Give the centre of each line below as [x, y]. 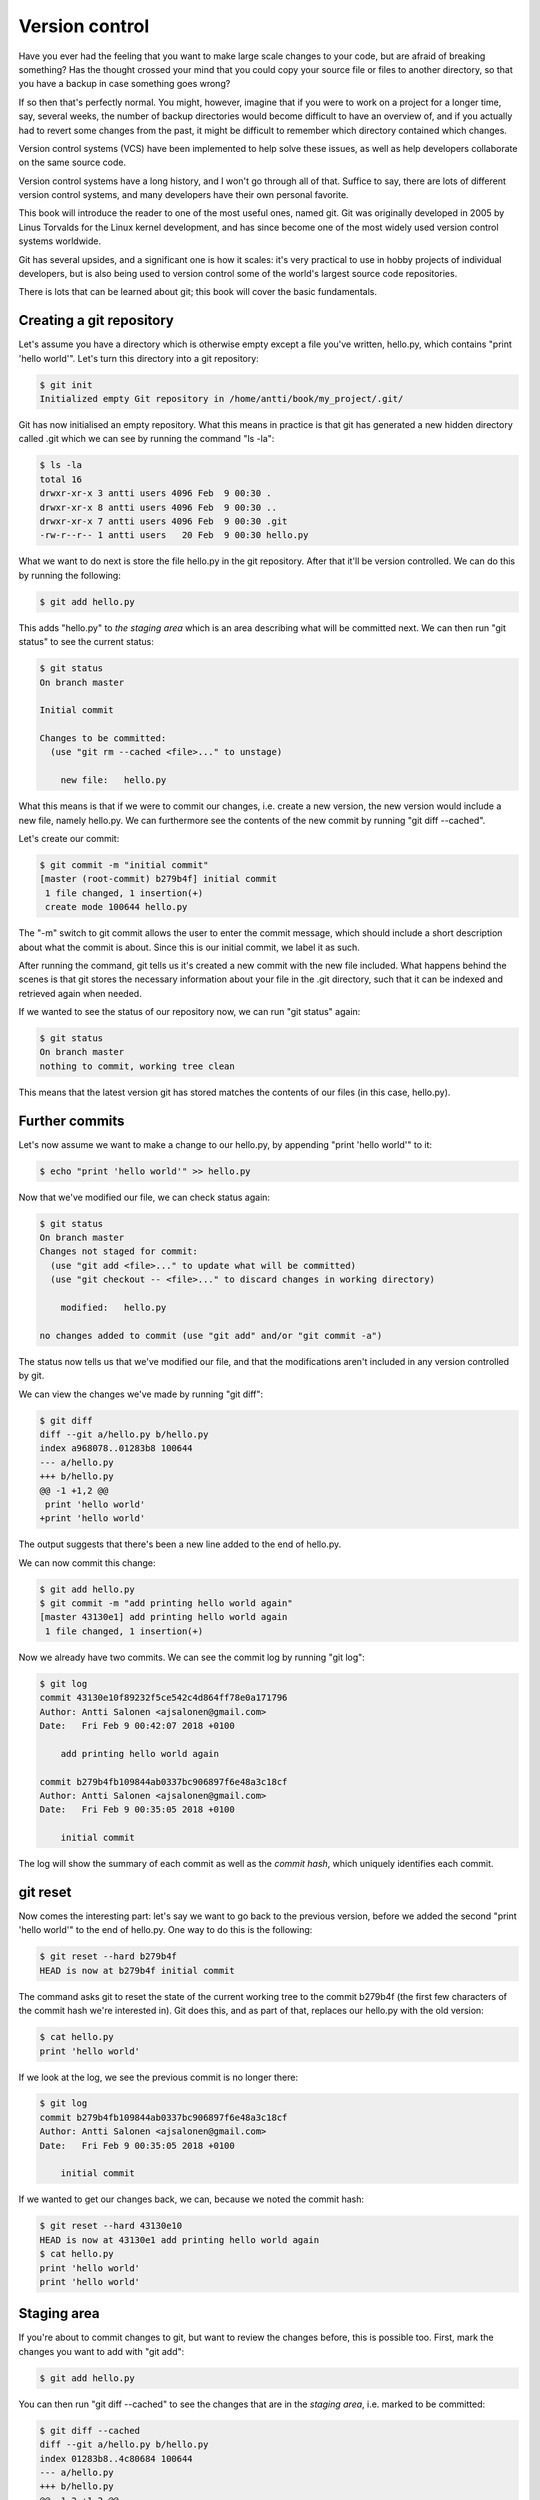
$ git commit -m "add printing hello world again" [166, 1603]
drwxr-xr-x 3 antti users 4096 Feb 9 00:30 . [155, 493]
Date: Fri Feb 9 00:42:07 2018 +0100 [137, 1725]
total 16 [61, 479]
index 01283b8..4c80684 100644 [116, 2458]
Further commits [71, 1120]
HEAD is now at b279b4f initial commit [137, 1970]
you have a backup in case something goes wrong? [124, 84]
